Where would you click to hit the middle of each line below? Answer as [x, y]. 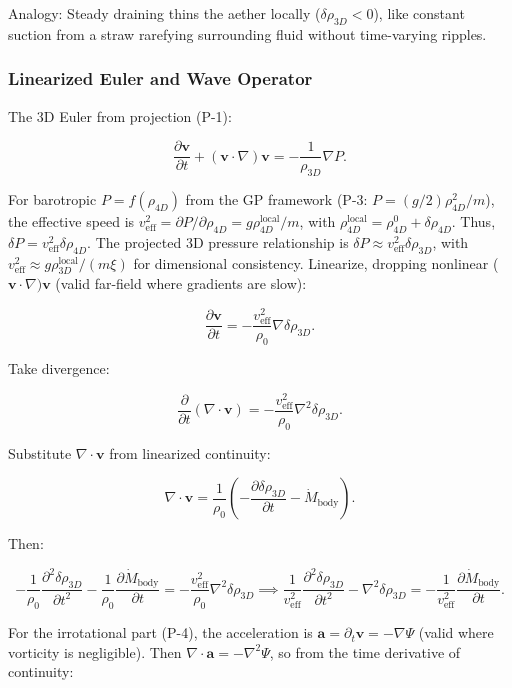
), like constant [419, 13]
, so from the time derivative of [365, 651]
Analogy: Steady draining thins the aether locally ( [164, 13]
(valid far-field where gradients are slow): [181, 283]
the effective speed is [71, 221]
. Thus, [473, 221]
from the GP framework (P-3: [276, 199]
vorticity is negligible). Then [95, 651]
